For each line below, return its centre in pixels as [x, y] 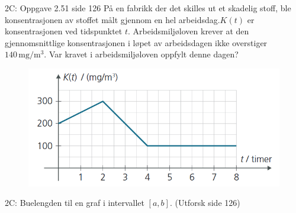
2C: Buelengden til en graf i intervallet [75, 203]
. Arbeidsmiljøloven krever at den [188, 31]
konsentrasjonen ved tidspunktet [64, 31]
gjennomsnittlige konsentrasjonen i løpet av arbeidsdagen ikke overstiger [136, 42]
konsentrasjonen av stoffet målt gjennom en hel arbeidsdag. [112, 19]
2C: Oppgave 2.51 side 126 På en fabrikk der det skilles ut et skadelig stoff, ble [148, 8]
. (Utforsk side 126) [205, 203]
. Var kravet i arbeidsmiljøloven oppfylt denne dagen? [141, 54]
